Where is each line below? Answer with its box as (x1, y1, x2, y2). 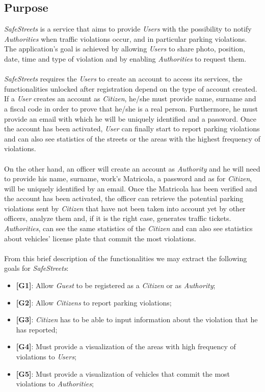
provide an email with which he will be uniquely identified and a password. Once (4, 113, 256, 124)
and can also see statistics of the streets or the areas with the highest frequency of (4, 133, 260, 144)
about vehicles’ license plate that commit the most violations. (4, 233, 196, 243)
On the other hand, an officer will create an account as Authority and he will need (4, 163, 260, 174)
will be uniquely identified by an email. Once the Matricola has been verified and (4, 183, 257, 193)
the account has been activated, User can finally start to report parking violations (4, 123, 260, 134)
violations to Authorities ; (16, 378, 94, 389)
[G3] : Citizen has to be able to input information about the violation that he (16, 314, 258, 325)
